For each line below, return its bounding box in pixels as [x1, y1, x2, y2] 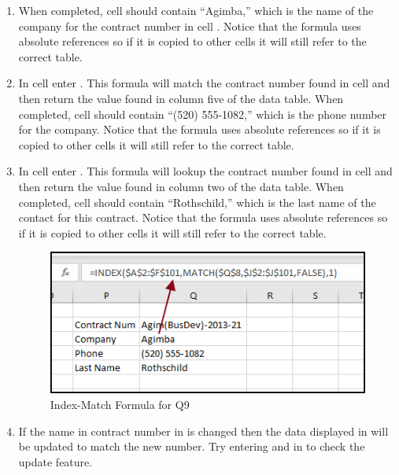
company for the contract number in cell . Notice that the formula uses [18, 17, 361, 34]
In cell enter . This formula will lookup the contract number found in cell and [18, 163, 393, 179]
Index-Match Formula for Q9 [50, 396, 190, 412]
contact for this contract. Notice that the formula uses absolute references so [18, 209, 388, 226]
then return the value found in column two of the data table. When [18, 178, 344, 194]
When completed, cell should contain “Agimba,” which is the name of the [18, 2, 374, 18]
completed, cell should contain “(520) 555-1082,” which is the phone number [18, 105, 387, 122]
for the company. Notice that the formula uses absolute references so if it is [18, 121, 381, 138]
